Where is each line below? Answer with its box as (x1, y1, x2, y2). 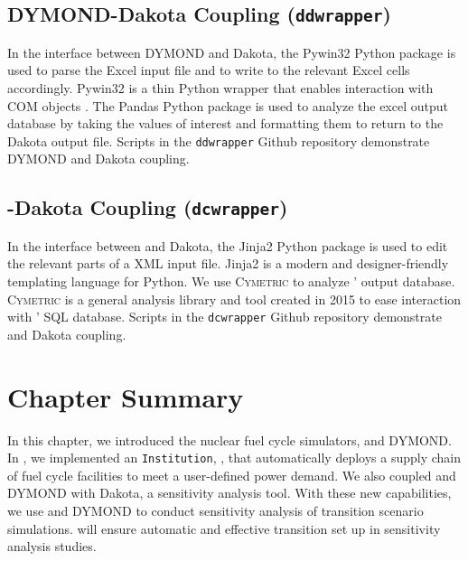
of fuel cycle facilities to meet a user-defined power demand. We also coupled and (7, 465, 456, 484)
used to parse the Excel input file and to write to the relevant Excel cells (7, 61, 410, 79)
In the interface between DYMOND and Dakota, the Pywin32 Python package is (7, 42, 456, 61)
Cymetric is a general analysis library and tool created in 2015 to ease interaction (7, 289, 462, 308)
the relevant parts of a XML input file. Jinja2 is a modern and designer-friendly (7, 254, 449, 273)
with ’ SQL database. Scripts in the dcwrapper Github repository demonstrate (7, 307, 442, 326)
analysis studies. (7, 537, 97, 556)
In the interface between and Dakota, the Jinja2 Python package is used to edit (7, 236, 448, 255)
